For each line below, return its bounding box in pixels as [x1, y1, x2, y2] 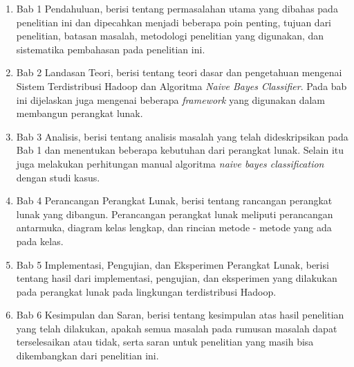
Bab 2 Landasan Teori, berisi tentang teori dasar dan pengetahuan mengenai [16, 65, 342, 80]
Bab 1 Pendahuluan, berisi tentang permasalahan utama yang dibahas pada [16, 1, 338, 15]
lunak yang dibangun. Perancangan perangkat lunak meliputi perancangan [16, 206, 333, 221]
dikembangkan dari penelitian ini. [16, 348, 159, 363]
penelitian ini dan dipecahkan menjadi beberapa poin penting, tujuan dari [16, 15, 332, 29]
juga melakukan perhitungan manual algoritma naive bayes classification [16, 156, 324, 170]
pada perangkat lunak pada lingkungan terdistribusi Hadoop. [16, 284, 277, 298]
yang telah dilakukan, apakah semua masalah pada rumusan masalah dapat [16, 321, 337, 335]
